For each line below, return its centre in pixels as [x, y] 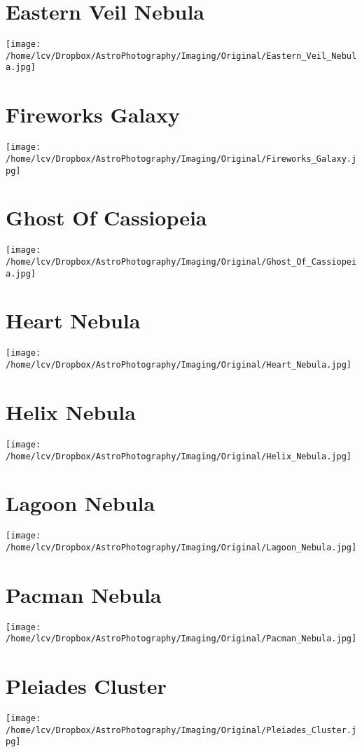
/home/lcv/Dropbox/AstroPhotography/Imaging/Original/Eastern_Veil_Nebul [181, 56]
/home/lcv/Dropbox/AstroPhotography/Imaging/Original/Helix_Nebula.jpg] [179, 456]
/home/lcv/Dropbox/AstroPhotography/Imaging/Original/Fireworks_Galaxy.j [181, 159]
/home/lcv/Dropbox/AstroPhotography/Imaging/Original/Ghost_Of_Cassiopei [181, 262]
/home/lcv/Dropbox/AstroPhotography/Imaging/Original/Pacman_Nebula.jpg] [181, 639]
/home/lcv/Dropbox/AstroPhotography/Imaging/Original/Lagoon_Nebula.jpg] [181, 547]
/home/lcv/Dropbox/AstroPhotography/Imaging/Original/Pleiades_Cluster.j [181, 730]
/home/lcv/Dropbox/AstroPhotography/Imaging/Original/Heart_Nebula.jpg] [179, 365]
